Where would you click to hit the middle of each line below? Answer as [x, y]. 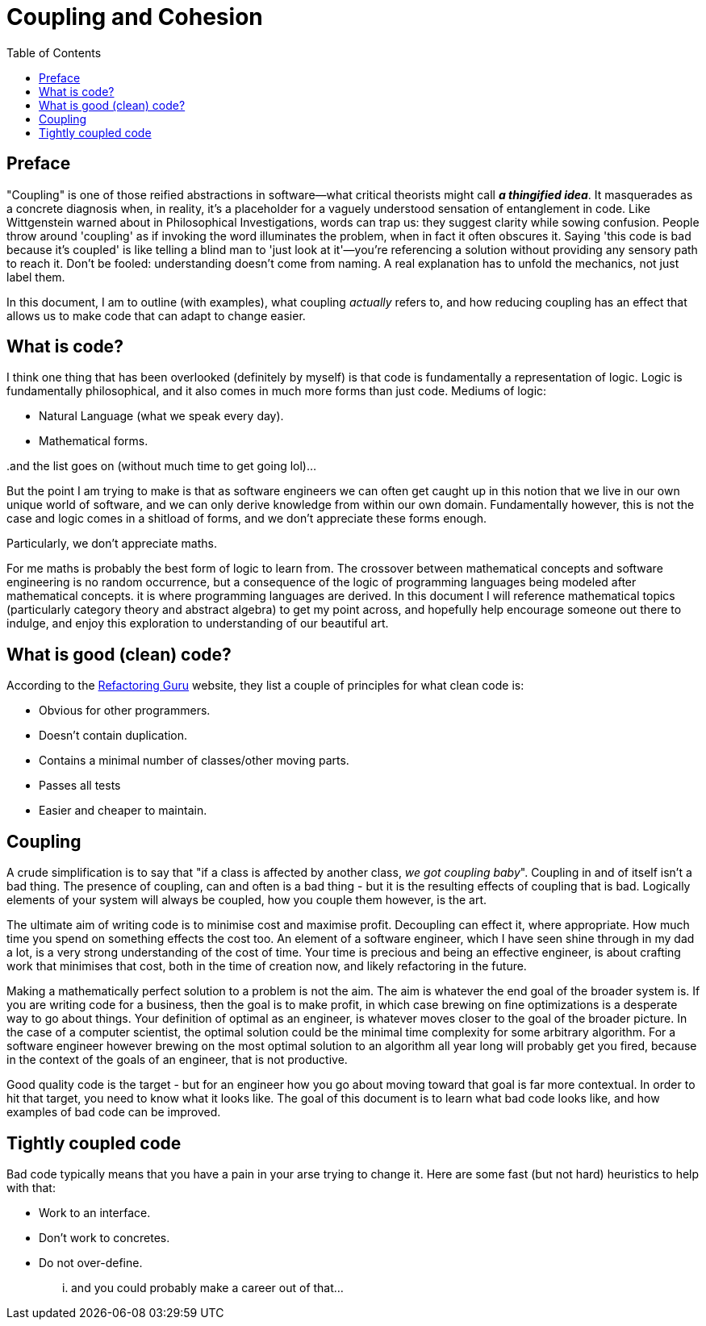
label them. [36, 277]
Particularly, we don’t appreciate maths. [112, 544]
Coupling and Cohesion [135, 17]
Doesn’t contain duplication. [113, 736]
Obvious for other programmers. [125, 711]
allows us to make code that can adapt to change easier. [156, 315]
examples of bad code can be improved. [114, 1112]
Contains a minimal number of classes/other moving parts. [194, 761]
